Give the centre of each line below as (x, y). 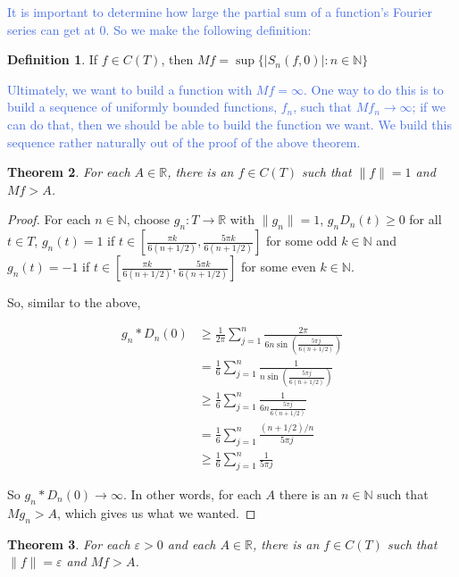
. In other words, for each (192, 493)
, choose (148, 219)
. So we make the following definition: (209, 29)
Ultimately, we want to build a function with (130, 89)
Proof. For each (49, 219)
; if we (429, 107)
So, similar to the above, (74, 302)
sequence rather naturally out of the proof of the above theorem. (184, 142)
